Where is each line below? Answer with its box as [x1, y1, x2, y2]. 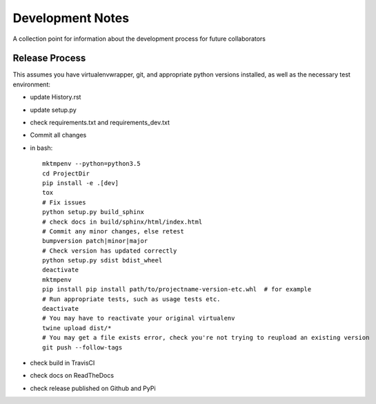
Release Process [12, 52, 86, 64]
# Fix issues [42, 198, 86, 206]
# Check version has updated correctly [42, 247, 177, 255]
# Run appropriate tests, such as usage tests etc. [42, 295, 221, 303]
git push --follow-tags [42, 343, 123, 352]
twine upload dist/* [42, 324, 112, 331]
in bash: [30, 144, 53, 152]
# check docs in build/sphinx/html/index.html [42, 218, 203, 226]
